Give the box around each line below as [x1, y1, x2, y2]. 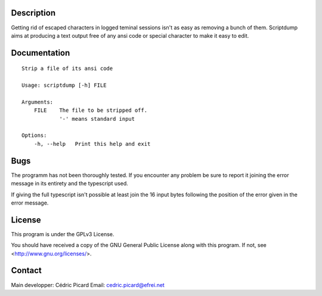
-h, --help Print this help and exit [33, 141, 151, 147]
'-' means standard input [59, 115, 135, 122]
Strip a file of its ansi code [21, 65, 113, 72]
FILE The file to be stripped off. [33, 107, 148, 114]
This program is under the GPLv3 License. [11, 230, 114, 237]
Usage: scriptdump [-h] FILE [21, 82, 107, 89]
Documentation [11, 48, 70, 58]
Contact [11, 266, 42, 276]
